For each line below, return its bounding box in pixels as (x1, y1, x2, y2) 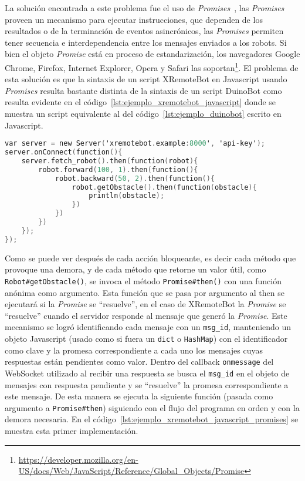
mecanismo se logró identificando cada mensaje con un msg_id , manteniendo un (5, 321, 292, 333)
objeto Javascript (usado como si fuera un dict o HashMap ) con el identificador (5, 332, 288, 344)
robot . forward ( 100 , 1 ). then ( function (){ (38, 165, 198, 174)
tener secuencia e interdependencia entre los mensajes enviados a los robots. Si (5, 36, 287, 48)
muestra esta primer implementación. (5, 424, 138, 436)
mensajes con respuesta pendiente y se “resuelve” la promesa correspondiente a (5, 378, 289, 391)
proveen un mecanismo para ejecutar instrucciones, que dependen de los (5, 13, 263, 25)
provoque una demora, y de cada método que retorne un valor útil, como (5, 263, 266, 275)
